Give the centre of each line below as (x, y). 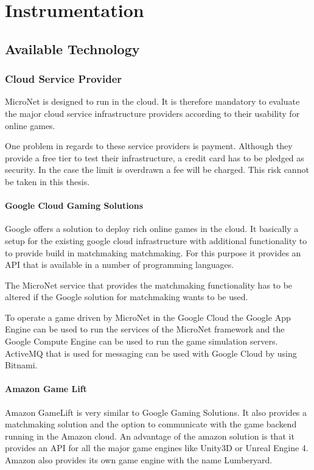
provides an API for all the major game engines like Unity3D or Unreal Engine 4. (157, 448)
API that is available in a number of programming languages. (120, 265)
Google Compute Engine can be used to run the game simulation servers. (141, 341)
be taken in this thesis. (47, 181)
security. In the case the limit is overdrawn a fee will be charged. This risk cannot (157, 170)
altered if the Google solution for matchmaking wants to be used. (127, 297)
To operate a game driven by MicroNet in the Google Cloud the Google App (148, 317)
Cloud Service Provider (64, 79)
